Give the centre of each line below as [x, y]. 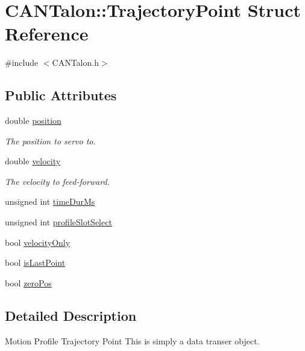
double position [33, 121]
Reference [47, 34]
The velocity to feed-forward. [57, 181]
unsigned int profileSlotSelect [58, 222]
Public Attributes [61, 95]
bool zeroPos [28, 282]
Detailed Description [71, 315]
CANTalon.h [75, 63]
